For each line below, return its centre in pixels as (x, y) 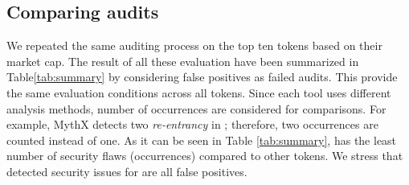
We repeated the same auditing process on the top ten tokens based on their (194, 45)
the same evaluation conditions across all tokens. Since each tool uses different (199, 92)
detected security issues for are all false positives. (127, 171)
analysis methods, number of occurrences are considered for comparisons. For (196, 108)
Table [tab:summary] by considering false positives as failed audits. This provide (202, 77)
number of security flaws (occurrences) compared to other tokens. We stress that (205, 156)
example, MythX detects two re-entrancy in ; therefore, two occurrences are (192, 124)
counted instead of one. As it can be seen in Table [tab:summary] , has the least (202, 140)
